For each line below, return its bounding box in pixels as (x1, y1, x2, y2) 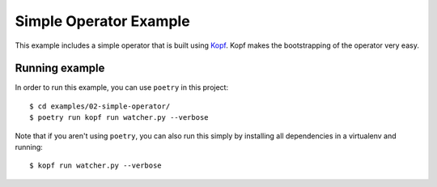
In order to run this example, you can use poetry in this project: (15, 83, 229, 92)
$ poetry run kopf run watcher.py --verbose (29, 113, 210, 122)
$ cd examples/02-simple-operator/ (29, 101, 171, 111)
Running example (15, 62, 105, 75)
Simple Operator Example (15, 12, 190, 30)
